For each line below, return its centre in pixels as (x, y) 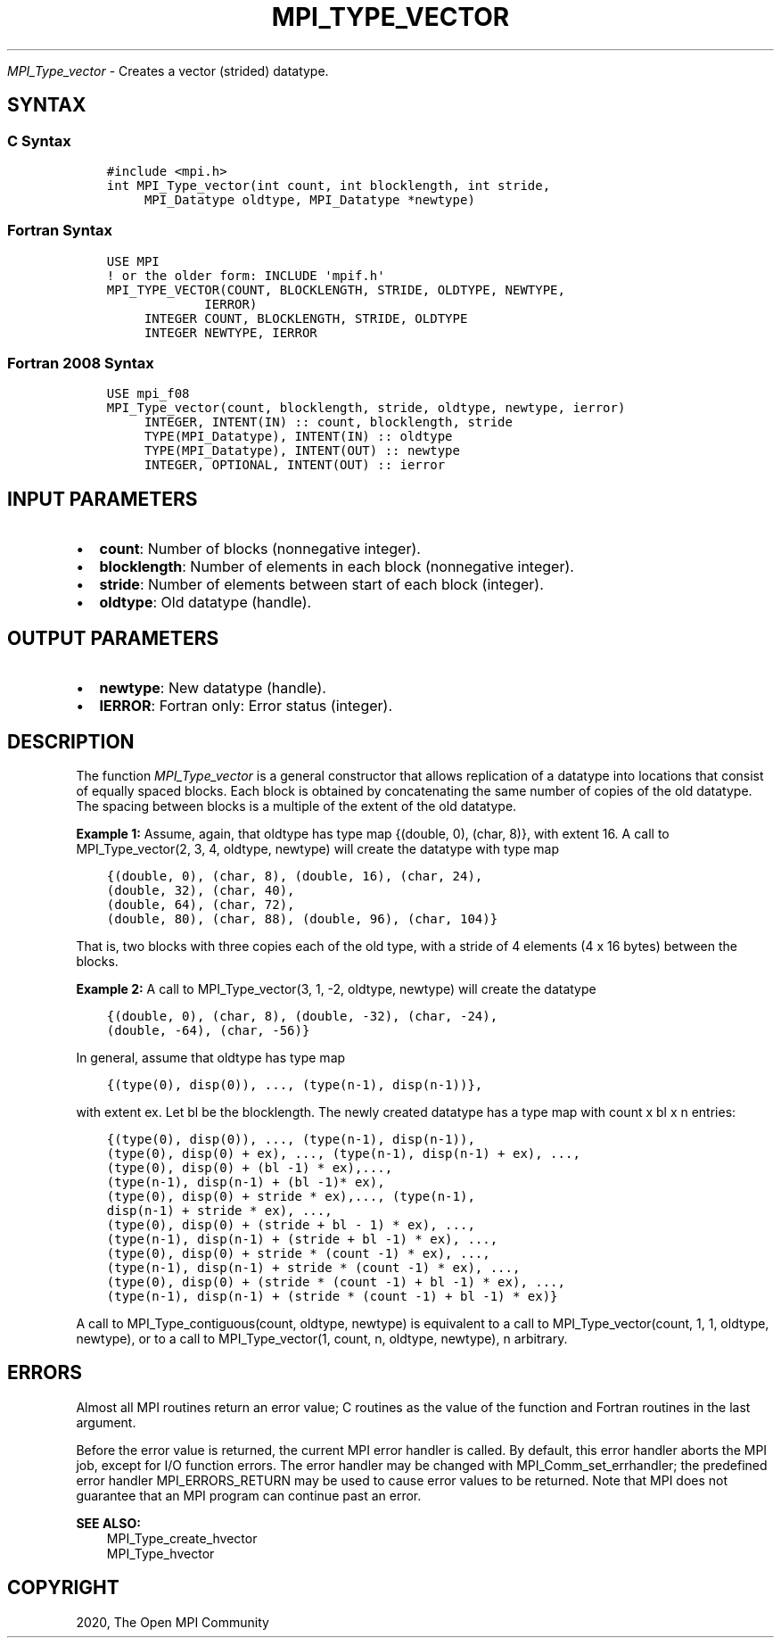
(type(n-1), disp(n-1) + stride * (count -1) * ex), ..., (313, 1268)
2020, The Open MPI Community (173, 1622)
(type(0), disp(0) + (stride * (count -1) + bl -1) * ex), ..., (336, 1282)
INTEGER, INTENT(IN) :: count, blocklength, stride (328, 422)
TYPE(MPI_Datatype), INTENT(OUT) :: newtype (302, 451)
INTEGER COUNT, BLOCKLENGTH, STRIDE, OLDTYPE (306, 318)
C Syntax (39, 141)
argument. (106, 1422)
